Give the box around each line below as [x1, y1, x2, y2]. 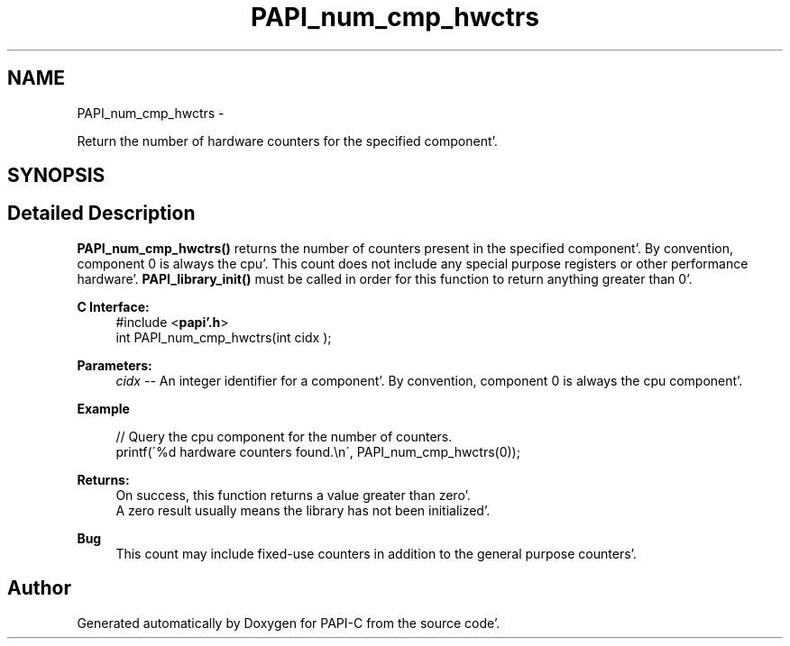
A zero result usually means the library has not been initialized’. [115, 502, 491, 518]
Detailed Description [7, 202, 196, 225]
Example [77, 400, 130, 416]
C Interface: [77, 298, 150, 314]
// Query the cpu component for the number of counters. [115, 428, 453, 444]
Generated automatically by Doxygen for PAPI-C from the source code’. [77, 614, 501, 631]
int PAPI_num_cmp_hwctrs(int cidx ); [115, 329, 332, 345]
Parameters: [77, 357, 152, 373]
